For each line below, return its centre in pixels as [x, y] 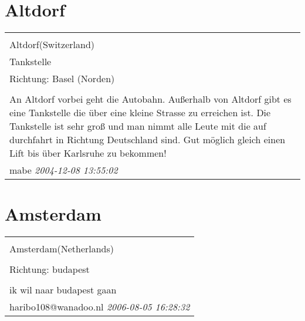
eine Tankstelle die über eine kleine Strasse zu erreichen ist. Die [140, 113]
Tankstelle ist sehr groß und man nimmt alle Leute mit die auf [138, 126]
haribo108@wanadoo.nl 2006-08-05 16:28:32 [100, 307]
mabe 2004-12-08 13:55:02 [64, 170]
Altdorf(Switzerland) [52, 45]
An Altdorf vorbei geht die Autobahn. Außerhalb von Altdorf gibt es [150, 99]
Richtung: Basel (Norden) [62, 79]
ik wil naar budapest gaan [63, 290]
